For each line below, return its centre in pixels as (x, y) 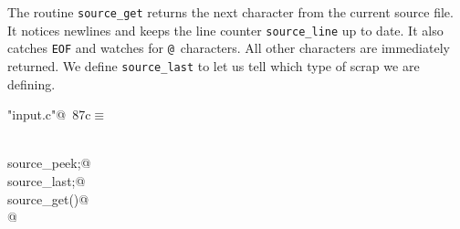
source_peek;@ (49, 163)
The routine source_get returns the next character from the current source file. (230, 12)
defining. (31, 83)
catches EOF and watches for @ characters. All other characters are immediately (229, 48)
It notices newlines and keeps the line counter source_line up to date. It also (225, 30)
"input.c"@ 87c (49, 114)
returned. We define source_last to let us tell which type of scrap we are (214, 65)
